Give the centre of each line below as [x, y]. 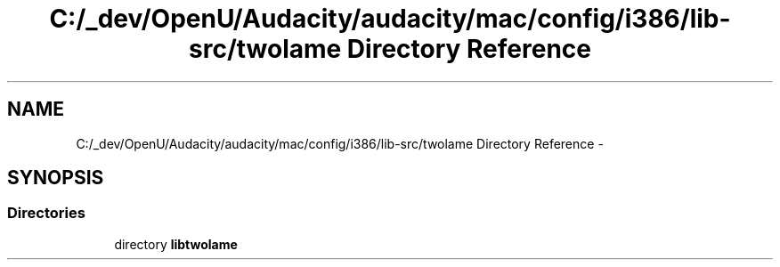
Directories [46, 213]
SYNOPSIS [56, 178]
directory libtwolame [176, 244]
